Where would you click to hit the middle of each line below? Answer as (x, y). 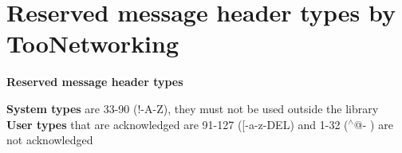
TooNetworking (93, 43)
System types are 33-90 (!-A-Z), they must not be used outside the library (193, 108)
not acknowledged (50, 140)
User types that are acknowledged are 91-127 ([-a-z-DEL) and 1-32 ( (177, 124)
